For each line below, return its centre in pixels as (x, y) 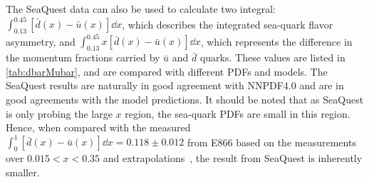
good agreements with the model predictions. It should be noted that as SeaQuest (185, 99)
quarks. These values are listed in (272, 57)
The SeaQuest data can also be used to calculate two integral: (141, 9)
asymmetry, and (41, 41)
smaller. (23, 172)
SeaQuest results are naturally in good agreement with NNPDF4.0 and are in (175, 85)
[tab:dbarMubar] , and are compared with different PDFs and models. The (167, 71)
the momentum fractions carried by (83, 57)
